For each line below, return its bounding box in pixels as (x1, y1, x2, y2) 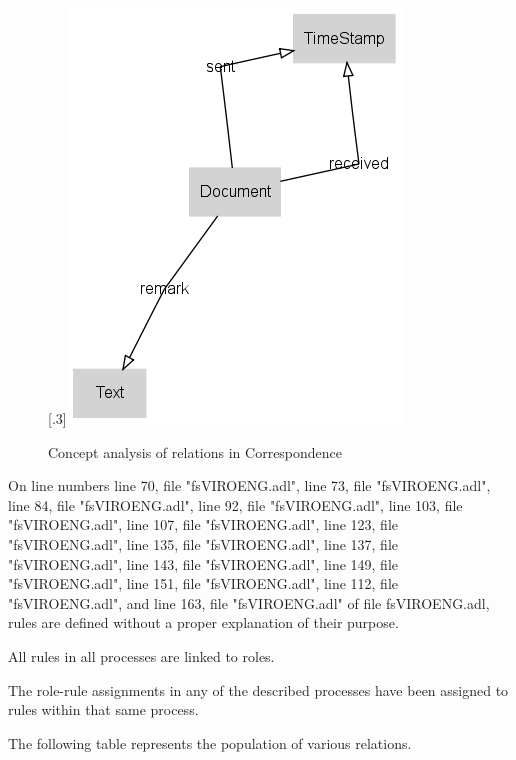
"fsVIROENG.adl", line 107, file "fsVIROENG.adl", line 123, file (8, 514, 398, 535)
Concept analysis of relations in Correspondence (48, 441, 343, 462)
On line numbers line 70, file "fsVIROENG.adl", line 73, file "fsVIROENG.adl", (8, 475, 491, 496)
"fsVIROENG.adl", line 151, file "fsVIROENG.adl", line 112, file (8, 573, 398, 594)
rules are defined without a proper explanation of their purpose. (8, 612, 399, 633)
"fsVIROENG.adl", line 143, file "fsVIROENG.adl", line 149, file (8, 553, 398, 574)
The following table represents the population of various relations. (8, 732, 412, 753)
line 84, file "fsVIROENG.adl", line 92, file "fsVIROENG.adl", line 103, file (8, 494, 463, 515)
